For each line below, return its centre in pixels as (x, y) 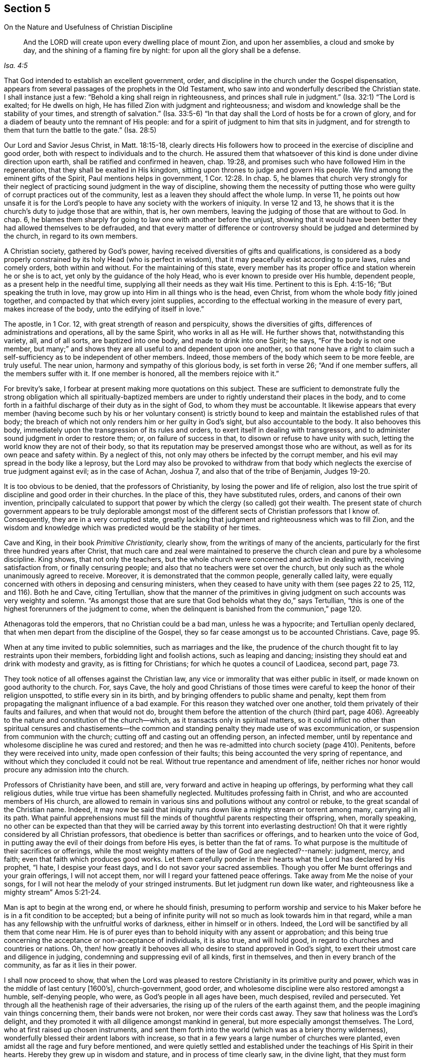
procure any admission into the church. (67, 770)
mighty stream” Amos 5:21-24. (52, 892)
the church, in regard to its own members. (71, 236)
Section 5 (27, 9)
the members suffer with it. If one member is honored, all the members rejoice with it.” (142, 374)
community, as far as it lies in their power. (70, 965)
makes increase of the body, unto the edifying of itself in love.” (104, 309)
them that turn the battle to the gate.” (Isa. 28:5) (80, 130)
